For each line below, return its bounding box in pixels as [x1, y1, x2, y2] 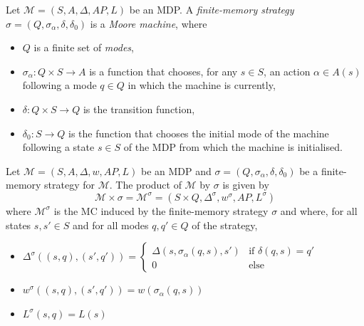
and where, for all [280, 203, 358, 218]
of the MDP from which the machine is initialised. [123, 140, 343, 154]
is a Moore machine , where [90, 16, 207, 31]
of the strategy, [192, 217, 258, 232]
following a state [22, 140, 95, 154]
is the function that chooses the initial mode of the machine [68, 125, 329, 140]
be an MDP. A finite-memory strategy [129, 2, 294, 16]
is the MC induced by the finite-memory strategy [53, 203, 269, 218]
